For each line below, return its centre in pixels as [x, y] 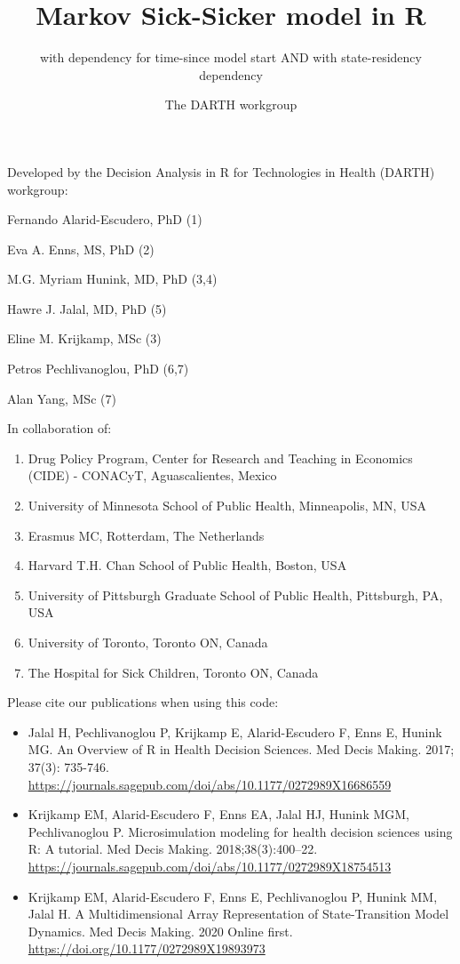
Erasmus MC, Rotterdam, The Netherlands [146, 535]
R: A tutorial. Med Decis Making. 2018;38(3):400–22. [173, 849]
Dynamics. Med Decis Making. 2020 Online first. [160, 931]
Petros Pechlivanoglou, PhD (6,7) [98, 369]
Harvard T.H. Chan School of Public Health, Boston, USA [187, 565]
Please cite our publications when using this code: [143, 702]
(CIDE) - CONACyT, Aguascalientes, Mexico [152, 475]
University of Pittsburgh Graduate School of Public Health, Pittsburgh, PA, [235, 594]
